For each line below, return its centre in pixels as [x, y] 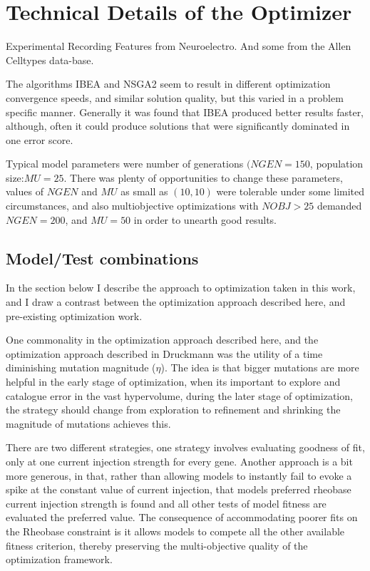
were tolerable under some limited [291, 191]
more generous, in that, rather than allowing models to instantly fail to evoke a [179, 475]
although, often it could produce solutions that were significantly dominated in [178, 126]
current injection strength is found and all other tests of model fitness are [166, 503]
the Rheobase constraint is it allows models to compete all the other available [175, 531]
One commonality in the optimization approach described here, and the [162, 340]
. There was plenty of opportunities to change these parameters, [203, 177]
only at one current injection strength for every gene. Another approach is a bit [179, 461]
